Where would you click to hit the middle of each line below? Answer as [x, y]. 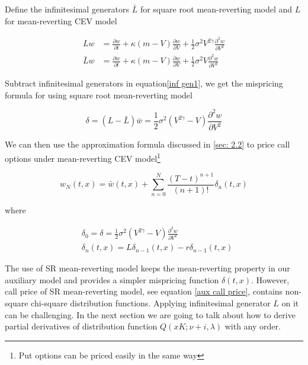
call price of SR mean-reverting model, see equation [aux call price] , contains [144, 291]
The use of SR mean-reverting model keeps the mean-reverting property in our [147, 268]
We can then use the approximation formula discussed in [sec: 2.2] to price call [147, 144]
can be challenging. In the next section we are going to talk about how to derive [150, 314]
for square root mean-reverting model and [216, 9]
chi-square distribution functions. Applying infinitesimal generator [151, 302]
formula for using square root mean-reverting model [99, 95]
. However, [270, 279]
